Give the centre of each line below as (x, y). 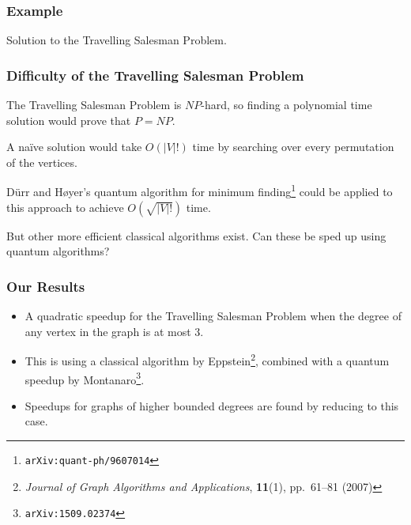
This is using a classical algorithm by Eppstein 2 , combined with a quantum (207, 359)
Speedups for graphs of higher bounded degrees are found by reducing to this (212, 405)
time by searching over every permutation (293, 147)
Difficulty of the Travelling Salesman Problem (155, 75)
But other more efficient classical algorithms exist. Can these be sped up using (196, 235)
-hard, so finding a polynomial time (287, 105)
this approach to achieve (65, 207)
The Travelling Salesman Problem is (94, 105)
